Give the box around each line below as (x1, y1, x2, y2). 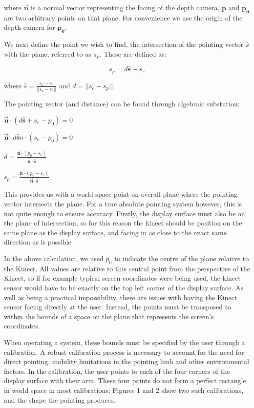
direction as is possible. (4, 237, 73, 247)
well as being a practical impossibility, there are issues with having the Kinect (4, 292, 237, 302)
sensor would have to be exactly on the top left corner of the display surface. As (4, 282, 244, 292)
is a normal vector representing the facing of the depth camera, (30, 2, 220, 12)
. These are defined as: (99, 48, 167, 59)
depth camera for (4, 22, 55, 32)
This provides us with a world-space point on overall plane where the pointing (4, 189, 238, 199)
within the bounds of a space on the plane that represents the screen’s (4, 311, 214, 321)
